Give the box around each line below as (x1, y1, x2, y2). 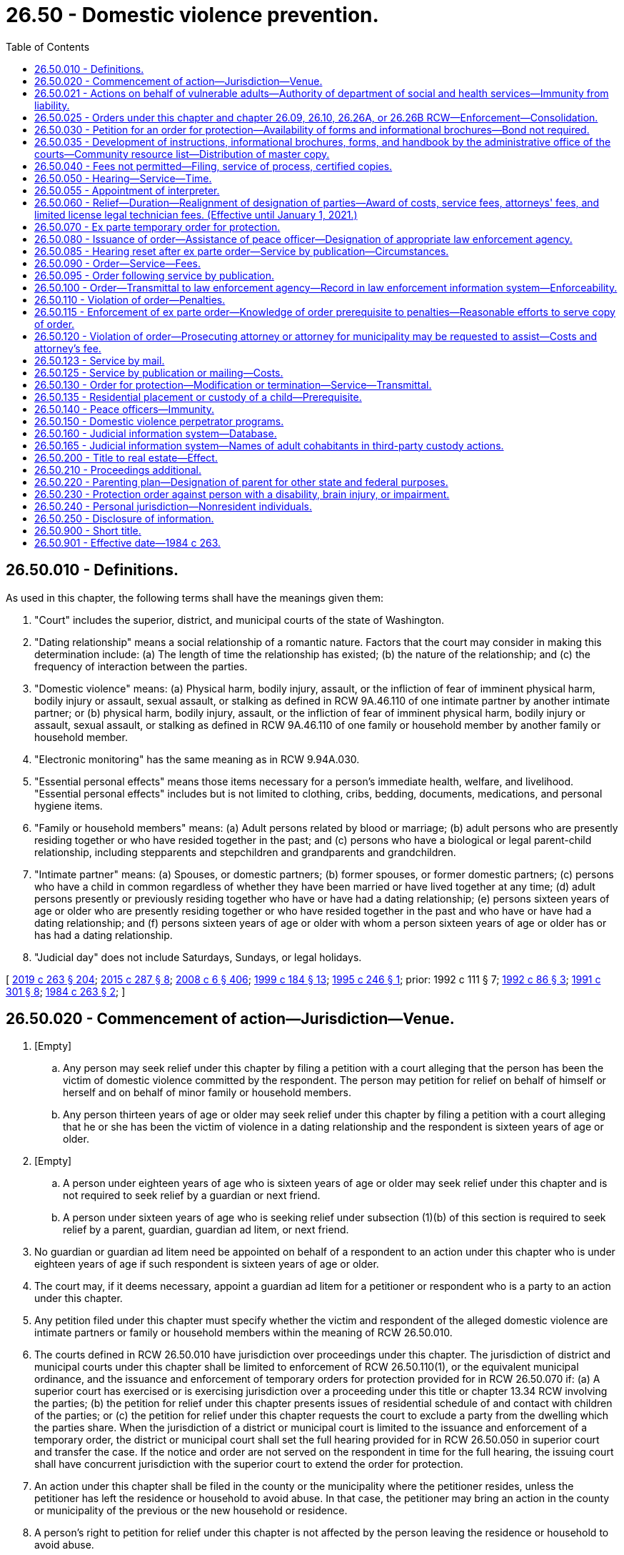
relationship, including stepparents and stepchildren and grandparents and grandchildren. (34, 845, 456, 858)
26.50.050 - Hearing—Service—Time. (34, 172, 212, 184)
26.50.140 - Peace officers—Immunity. (34, 402, 214, 415)
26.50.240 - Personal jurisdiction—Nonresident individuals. (34, 500, 313, 512)
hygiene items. (34, 799, 103, 812)
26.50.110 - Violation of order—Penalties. (34, 293, 226, 306)
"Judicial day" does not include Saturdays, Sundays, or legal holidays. (34, 950, 362, 963)
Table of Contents (6, 40, 90, 53)
